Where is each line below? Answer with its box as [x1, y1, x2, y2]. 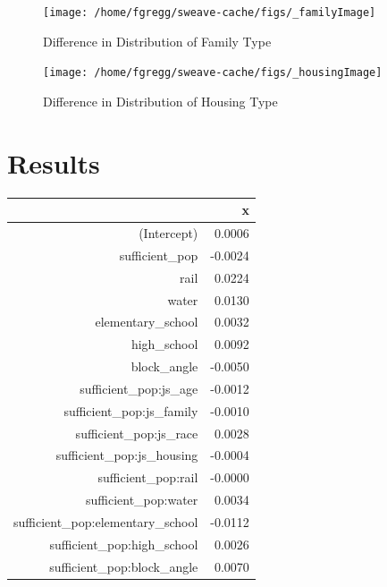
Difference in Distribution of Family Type [43, 31, 272, 50]
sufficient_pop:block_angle [49, 557, 198, 575]
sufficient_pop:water [85, 490, 198, 509]
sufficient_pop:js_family [63, 401, 198, 420]
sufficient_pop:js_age [80, 379, 198, 397]
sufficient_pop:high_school [49, 534, 198, 553]
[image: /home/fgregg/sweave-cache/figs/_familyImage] [43, 6, 376, 19]
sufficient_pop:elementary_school [13, 512, 198, 531]
